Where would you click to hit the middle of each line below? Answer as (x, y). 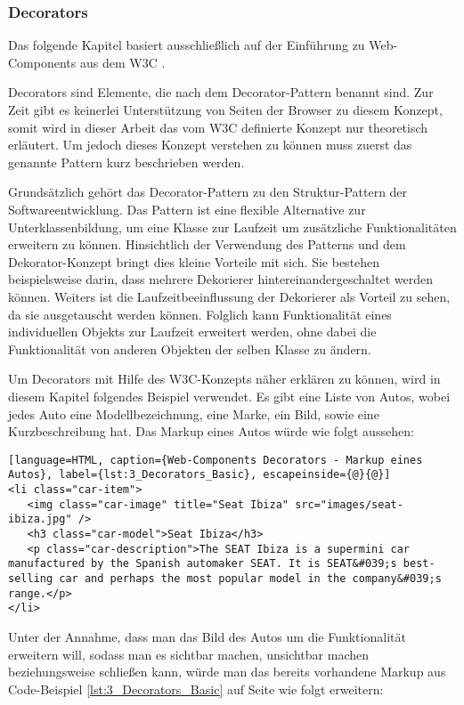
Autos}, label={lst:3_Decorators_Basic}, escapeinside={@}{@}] (199, 475)
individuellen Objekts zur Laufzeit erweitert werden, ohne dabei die (192, 332)
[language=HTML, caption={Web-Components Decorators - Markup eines (216, 460)
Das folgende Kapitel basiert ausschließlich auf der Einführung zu (187, 45)
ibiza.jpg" (40, 519)
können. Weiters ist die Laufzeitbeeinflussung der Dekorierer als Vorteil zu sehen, (229, 296)
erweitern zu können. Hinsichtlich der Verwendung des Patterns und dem (207, 244)
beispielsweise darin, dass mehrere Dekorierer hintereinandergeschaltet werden (220, 279)
